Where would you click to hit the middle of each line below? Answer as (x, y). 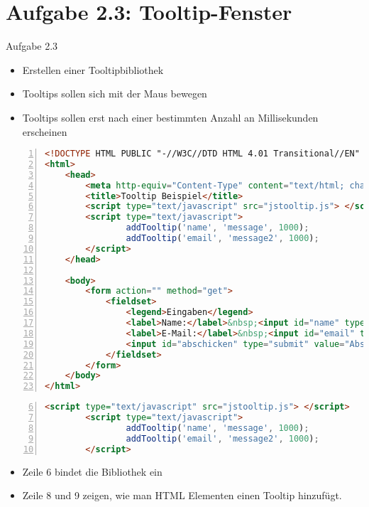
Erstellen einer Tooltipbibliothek (93, 69)
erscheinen (45, 131)
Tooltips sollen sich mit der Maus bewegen (115, 94)
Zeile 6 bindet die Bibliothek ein (92, 471)
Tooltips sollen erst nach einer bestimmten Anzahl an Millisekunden (170, 117)
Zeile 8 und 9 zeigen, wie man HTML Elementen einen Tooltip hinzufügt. (182, 495)
